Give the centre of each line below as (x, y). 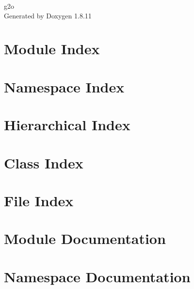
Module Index (52, 49)
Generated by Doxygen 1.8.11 (48, 15)
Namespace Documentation (97, 276)
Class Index (44, 162)
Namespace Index (64, 86)
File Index (39, 200)
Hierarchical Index (67, 125)
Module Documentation (85, 238)
